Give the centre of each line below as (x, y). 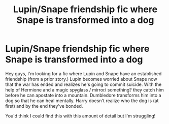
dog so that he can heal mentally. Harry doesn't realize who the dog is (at (82, 101)
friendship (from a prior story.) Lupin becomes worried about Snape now (81, 79)
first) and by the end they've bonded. (44, 106)
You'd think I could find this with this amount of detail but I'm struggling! (80, 116)
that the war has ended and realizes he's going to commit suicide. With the (83, 84)
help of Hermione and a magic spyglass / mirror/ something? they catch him (84, 89)
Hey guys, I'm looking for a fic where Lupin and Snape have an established (83, 73)
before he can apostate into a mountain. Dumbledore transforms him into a (83, 95)
